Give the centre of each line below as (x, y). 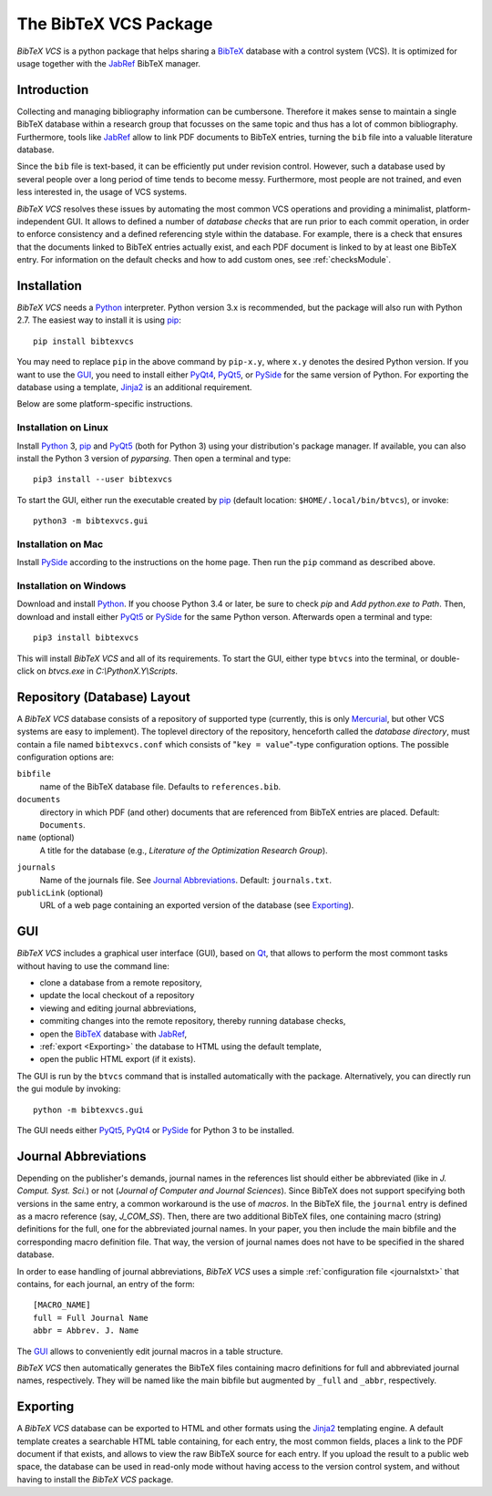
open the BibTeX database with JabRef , (113, 1034)
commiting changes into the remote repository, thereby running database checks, (193, 1021)
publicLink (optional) (60, 892)
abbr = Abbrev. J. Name (86, 1331)
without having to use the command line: (93, 965)
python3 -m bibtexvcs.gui (91, 521)
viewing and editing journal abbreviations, (118, 1008)
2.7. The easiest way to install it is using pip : (99, 320)
